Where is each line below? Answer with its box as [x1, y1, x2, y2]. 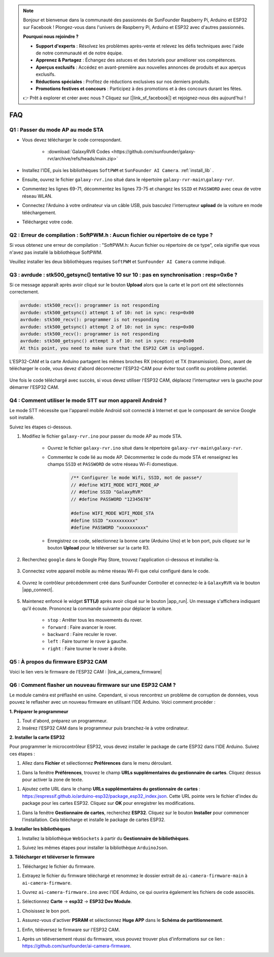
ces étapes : [9, 750, 36, 757]
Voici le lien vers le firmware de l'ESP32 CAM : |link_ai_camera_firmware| [9, 669, 162, 675]
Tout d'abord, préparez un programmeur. [22, 718, 108, 724]
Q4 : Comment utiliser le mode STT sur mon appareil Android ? [9, 397, 167, 404]
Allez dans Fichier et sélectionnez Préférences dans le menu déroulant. [22, 760, 173, 766]
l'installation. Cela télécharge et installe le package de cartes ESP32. [22, 817, 166, 823]
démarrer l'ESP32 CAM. [9, 384, 59, 390]
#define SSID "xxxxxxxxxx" [71, 517, 138, 524]
